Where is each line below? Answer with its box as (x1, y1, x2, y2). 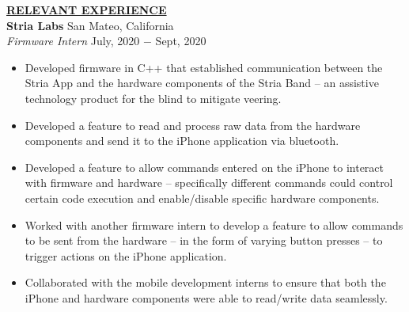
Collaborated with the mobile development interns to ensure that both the (25, 274, 386, 291)
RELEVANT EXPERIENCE (6, 2, 167, 17)
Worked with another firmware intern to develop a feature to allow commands (25, 216, 403, 233)
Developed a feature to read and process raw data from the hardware (25, 116, 361, 133)
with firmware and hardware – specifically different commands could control (25, 174, 393, 191)
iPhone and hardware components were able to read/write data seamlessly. (25, 289, 388, 306)
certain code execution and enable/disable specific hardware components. (25, 189, 380, 206)
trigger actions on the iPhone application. (25, 247, 227, 264)
